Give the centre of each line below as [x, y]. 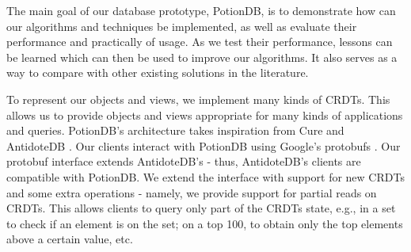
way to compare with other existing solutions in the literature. [158, 73]
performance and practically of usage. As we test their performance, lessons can [200, 42]
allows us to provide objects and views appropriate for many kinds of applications [205, 115]
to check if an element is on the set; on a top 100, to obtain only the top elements [205, 223]
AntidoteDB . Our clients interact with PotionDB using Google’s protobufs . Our [204, 145]
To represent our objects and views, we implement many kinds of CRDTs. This [198, 99]
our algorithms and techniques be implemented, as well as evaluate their [182, 26]
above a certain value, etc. [70, 239]
